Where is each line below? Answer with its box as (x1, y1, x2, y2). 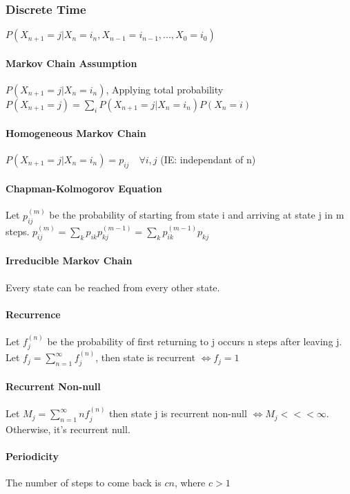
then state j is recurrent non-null (109, 406, 247, 421)
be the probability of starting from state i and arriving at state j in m (49, 208, 344, 222)
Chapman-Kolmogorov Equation (6, 181, 162, 196)
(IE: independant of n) (160, 152, 256, 166)
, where (174, 475, 206, 489)
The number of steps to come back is (6, 475, 162, 489)
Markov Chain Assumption (6, 55, 137, 70)
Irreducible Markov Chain (6, 253, 133, 268)
